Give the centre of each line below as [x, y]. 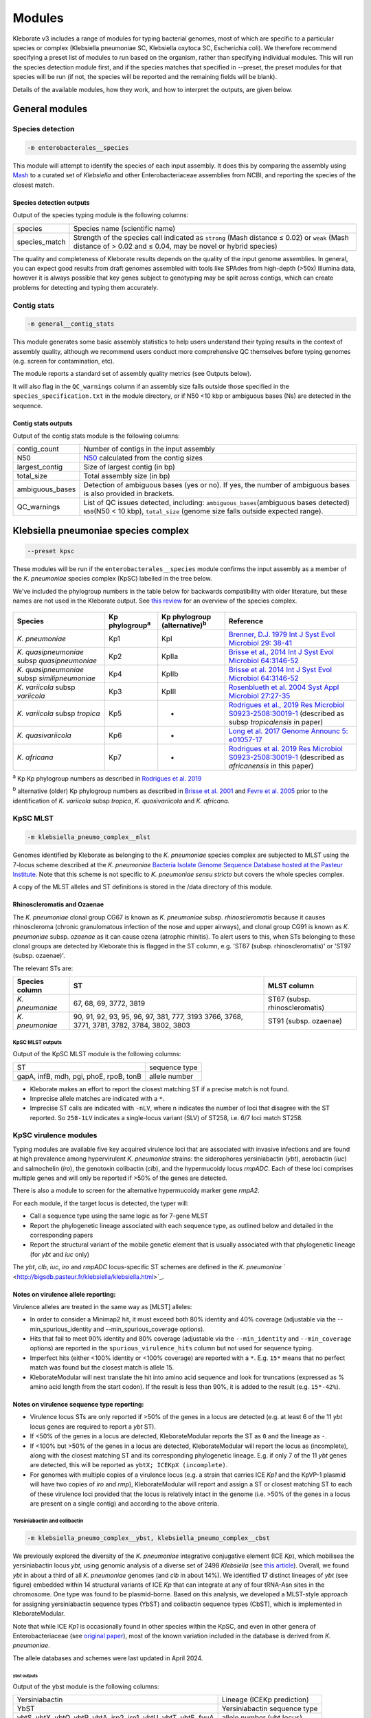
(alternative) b [184, 625]
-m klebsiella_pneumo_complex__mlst [89, 837]
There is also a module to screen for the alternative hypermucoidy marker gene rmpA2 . [136, 1191]
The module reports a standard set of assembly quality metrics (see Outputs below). [132, 374]
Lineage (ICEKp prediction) [265, 1699]
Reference [246, 621]
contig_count [38, 449]
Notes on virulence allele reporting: [64, 1294]
